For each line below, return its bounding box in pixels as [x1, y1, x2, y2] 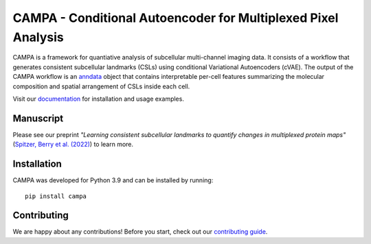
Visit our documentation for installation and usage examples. [12, 95, 185, 103]
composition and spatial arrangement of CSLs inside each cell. [12, 82, 190, 90]
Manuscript [12, 112, 64, 124]
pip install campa [25, 192, 87, 200]
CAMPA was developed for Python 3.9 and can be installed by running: [12, 176, 214, 184]
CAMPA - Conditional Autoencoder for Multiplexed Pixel [12, 10, 339, 25]
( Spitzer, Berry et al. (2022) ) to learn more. [12, 141, 134, 149]
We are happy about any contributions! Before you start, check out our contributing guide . [12, 228, 268, 236]
